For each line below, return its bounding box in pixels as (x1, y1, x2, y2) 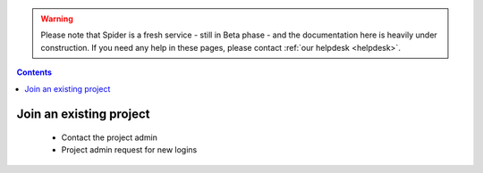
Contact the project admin (61, 132, 158, 143)
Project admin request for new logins (61, 144, 198, 155)
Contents (16, 67, 53, 78)
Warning (40, 13, 73, 24)
